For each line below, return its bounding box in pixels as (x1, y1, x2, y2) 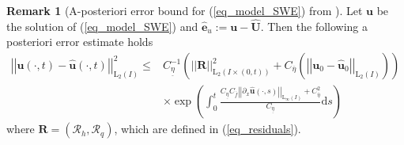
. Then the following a (260, 17, 368, 34)
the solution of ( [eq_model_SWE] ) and (6, 17, 198, 34)
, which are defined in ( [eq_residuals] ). (114, 120, 301, 137)
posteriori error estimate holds (6, 33, 153, 50)
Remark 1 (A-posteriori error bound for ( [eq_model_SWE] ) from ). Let (6, 2, 363, 18)
